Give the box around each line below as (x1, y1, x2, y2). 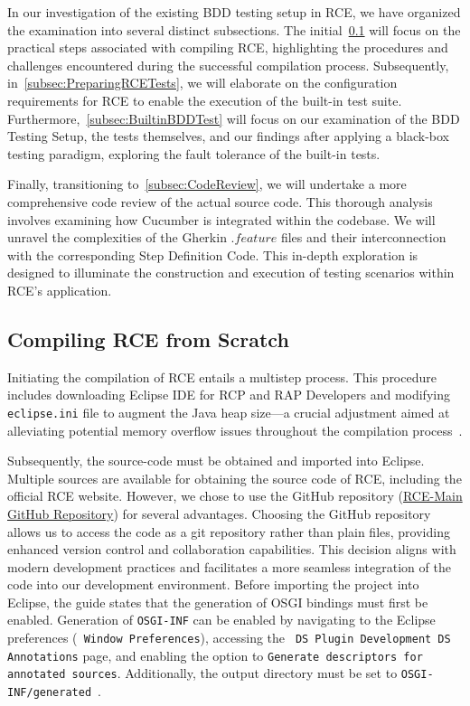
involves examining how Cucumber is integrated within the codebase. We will (7, 210, 436, 229)
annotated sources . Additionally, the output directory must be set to (7, 664, 398, 682)
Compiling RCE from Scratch (7, 325, 289, 353)
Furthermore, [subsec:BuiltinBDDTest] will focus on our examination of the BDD (7, 108, 460, 127)
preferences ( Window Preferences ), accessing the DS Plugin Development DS (7, 628, 451, 647)
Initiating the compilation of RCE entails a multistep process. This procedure (7, 367, 437, 386)
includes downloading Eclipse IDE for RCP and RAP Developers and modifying (7, 385, 450, 404)
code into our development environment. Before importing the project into (7, 575, 419, 594)
